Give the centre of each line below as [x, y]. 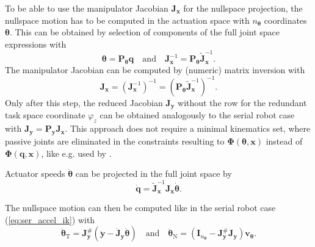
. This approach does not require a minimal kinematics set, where [188, 128]
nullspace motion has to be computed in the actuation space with [127, 20]
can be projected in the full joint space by [154, 174]
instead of [284, 141]
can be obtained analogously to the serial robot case [197, 115]
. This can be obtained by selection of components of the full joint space [145, 32]
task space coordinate [45, 115]
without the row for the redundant [242, 102]
